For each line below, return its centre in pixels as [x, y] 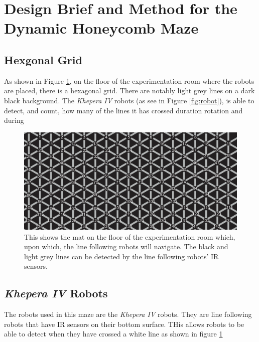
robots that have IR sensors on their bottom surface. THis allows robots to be [124, 324]
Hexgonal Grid [43, 59]
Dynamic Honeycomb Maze [101, 28]
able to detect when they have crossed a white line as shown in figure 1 [113, 334]
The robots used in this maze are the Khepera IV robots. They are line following [128, 314]
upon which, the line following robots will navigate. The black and [126, 246]
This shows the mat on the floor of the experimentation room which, [130, 236]
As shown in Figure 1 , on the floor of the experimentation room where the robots [129, 80]
